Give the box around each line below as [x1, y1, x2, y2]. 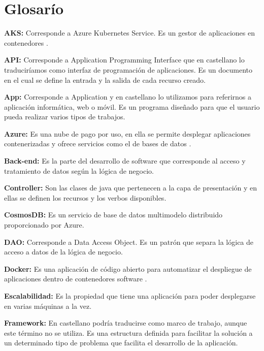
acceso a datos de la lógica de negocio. [4, 246, 123, 257]
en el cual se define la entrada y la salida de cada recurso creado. [4, 74, 206, 85]
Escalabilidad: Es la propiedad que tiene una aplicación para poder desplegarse [4, 291, 256, 301]
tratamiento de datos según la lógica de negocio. [4, 165, 154, 176]
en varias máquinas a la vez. [4, 300, 92, 311]
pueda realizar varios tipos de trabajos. [4, 111, 125, 122]
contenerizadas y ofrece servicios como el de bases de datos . [4, 138, 191, 149]
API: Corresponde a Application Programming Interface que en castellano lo [4, 54, 245, 65]
